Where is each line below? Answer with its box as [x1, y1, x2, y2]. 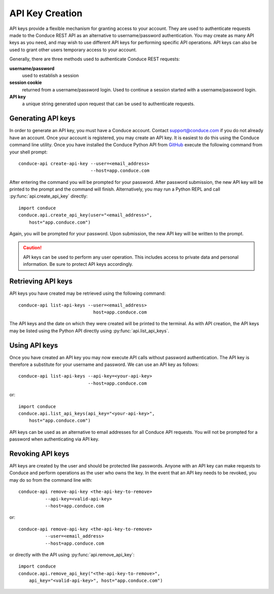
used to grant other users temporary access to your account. [9, 46, 137, 53]
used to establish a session [22, 72, 79, 78]
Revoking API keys [9, 449, 70, 458]
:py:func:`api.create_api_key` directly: [9, 193, 88, 199]
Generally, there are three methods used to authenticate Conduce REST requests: [9, 56, 180, 62]
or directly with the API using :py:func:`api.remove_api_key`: [9, 551, 134, 557]
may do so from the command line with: [9, 477, 92, 483]
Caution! [23, 244, 42, 251]
